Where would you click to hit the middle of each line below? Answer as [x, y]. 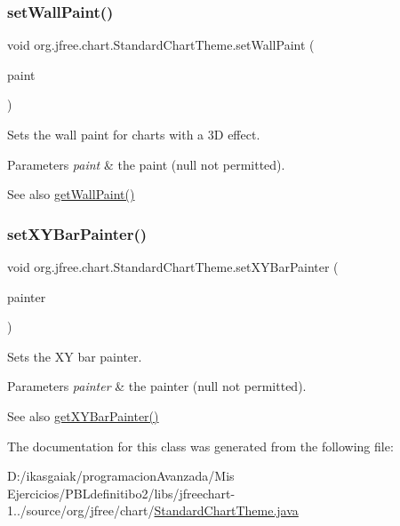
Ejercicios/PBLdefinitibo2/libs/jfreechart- [121, 493]
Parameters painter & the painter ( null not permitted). [157, 386]
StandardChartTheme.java [226, 510]
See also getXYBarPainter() [83, 415]
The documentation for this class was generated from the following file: [200, 446]
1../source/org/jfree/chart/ [81, 510]
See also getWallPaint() [71, 194]
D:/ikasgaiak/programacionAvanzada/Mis [121, 476]
